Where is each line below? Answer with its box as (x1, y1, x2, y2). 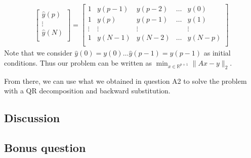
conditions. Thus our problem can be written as (4, 57, 152, 68)
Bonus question (4, 139, 86, 155)
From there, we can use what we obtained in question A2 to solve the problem (4, 75, 247, 86)
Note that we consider (4, 47, 72, 58)
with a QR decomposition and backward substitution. (4, 85, 171, 96)
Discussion (4, 110, 60, 126)
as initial (203, 47, 231, 58)
